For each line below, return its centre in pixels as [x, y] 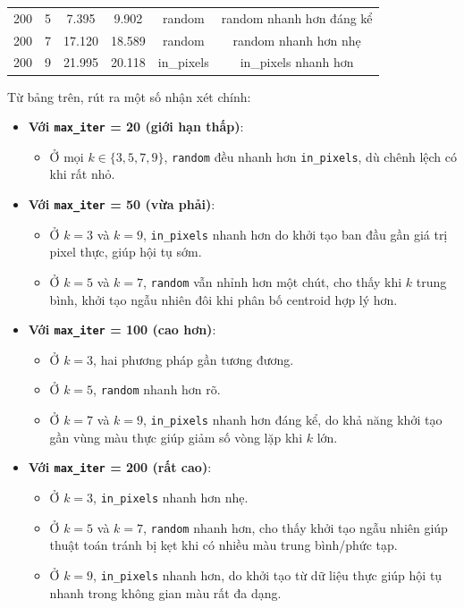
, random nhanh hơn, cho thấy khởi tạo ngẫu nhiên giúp [295, 527]
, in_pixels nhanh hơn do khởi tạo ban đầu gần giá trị [295, 234]
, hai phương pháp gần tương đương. [194, 359]
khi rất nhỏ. [82, 174]
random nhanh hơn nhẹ [297, 40]
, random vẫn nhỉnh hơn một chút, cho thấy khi [273, 281]
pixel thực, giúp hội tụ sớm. [126, 252]
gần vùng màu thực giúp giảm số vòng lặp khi [176, 437]
